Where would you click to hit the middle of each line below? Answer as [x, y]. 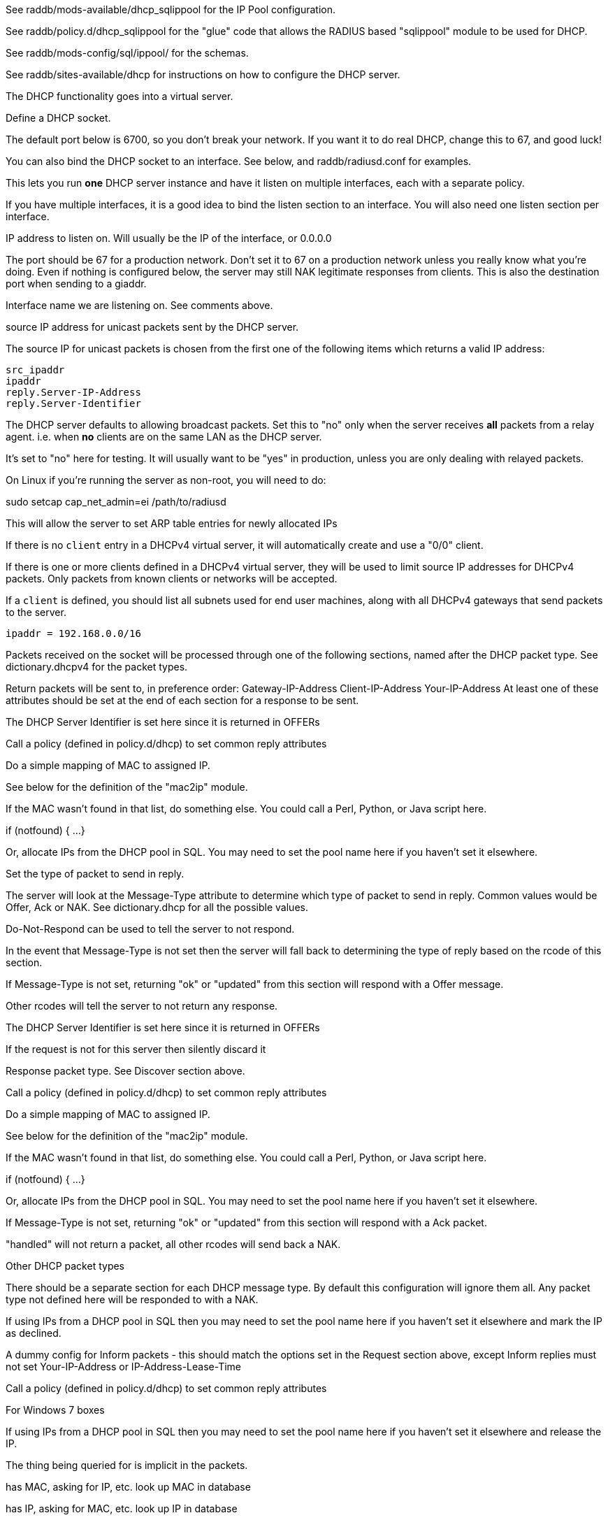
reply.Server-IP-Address [73, 392]
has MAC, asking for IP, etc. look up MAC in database [128, 1487]
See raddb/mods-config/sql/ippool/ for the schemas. [127, 53]
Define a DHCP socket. [58, 118]
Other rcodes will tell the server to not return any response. [142, 1006]
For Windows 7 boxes [55, 1410]
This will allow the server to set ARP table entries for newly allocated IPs [172, 523]
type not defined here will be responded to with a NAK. [132, 1299]
